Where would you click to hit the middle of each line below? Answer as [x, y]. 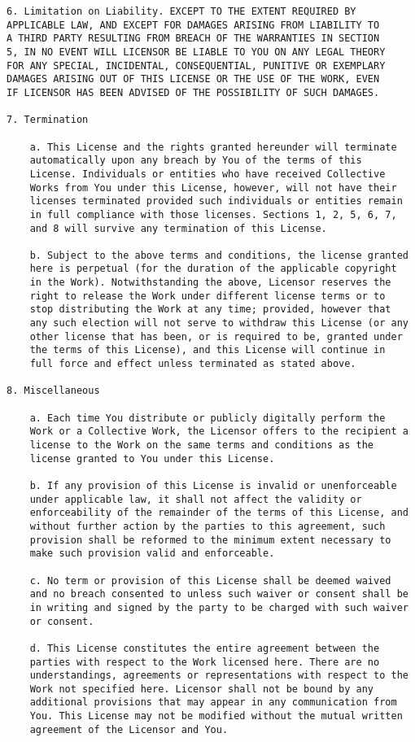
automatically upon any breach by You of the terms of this [196, 161]
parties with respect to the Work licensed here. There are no [205, 662]
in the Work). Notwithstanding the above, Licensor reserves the [210, 283]
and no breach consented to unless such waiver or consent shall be [219, 594]
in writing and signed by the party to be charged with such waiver [219, 607]
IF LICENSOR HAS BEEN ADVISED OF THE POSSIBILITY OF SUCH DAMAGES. [193, 92]
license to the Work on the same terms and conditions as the [202, 445]
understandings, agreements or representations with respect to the [219, 676]
